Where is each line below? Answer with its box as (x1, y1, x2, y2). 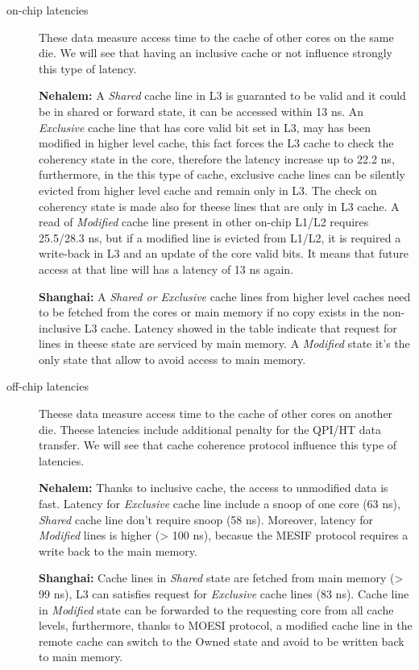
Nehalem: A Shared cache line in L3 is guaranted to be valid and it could (39, 87, 406, 104)
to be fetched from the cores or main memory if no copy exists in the (39, 304, 380, 321)
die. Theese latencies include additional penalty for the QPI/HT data (39, 420, 382, 437)
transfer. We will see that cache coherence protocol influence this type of (39, 436, 397, 453)
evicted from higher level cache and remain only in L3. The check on (39, 181, 377, 198)
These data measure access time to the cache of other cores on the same (39, 28, 394, 45)
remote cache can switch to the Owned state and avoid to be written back (39, 632, 404, 649)
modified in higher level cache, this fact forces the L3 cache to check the (39, 134, 394, 151)
